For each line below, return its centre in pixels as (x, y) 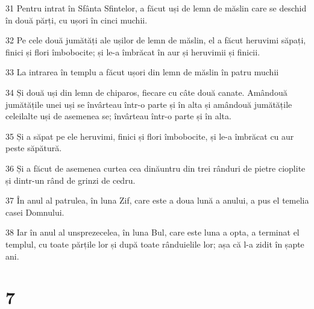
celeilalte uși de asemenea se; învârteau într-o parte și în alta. (118, 116)
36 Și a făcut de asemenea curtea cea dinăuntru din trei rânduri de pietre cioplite (155, 168)
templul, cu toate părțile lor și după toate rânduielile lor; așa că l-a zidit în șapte (155, 244)
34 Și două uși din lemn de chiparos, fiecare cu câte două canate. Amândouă (146, 92)
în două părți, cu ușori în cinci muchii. (77, 20)
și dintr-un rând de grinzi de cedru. (71, 180)
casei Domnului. (35, 212)
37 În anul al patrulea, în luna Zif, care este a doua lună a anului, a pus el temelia (157, 200)
